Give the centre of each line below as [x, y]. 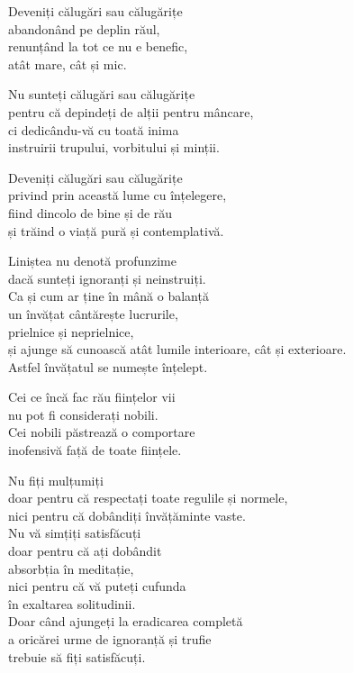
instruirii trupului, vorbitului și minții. [114, 147]
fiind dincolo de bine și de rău [91, 212]
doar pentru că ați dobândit [85, 551]
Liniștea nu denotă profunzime [92, 261]
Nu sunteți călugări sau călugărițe [102, 94]
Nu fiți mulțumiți [56, 480]
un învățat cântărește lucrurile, [93, 313]
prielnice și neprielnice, [71, 331]
